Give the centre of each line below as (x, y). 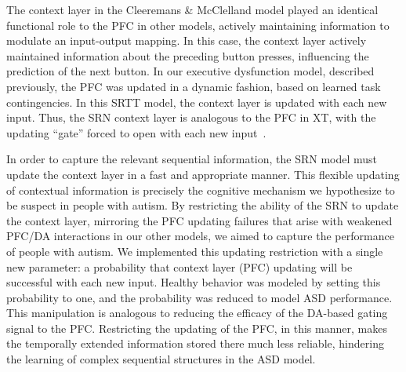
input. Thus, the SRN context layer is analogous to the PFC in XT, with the (191, 117)
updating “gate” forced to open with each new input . (136, 132)
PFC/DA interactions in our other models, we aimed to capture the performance (200, 236)
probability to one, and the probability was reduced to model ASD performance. (199, 297)
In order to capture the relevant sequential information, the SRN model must (192, 159)
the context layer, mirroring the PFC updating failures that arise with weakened (199, 220)
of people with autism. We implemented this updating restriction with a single (195, 251)
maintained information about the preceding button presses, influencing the (188, 55)
